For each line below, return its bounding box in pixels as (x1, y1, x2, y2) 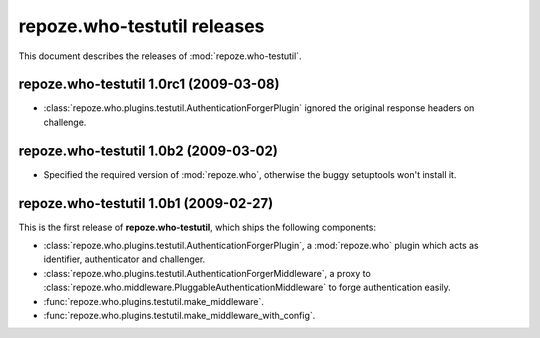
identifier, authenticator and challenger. (43, 253, 206, 265)
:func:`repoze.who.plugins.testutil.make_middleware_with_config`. (43, 310, 316, 321)
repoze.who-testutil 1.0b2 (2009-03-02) (18, 142, 279, 159)
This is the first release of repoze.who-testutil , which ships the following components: (18, 221, 377, 233)
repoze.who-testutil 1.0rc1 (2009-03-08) (18, 76, 280, 93)
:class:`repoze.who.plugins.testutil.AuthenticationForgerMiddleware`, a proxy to (43, 267, 372, 279)
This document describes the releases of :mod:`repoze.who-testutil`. (18, 50, 302, 62)
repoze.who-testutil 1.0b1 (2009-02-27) (18, 195, 274, 212)
